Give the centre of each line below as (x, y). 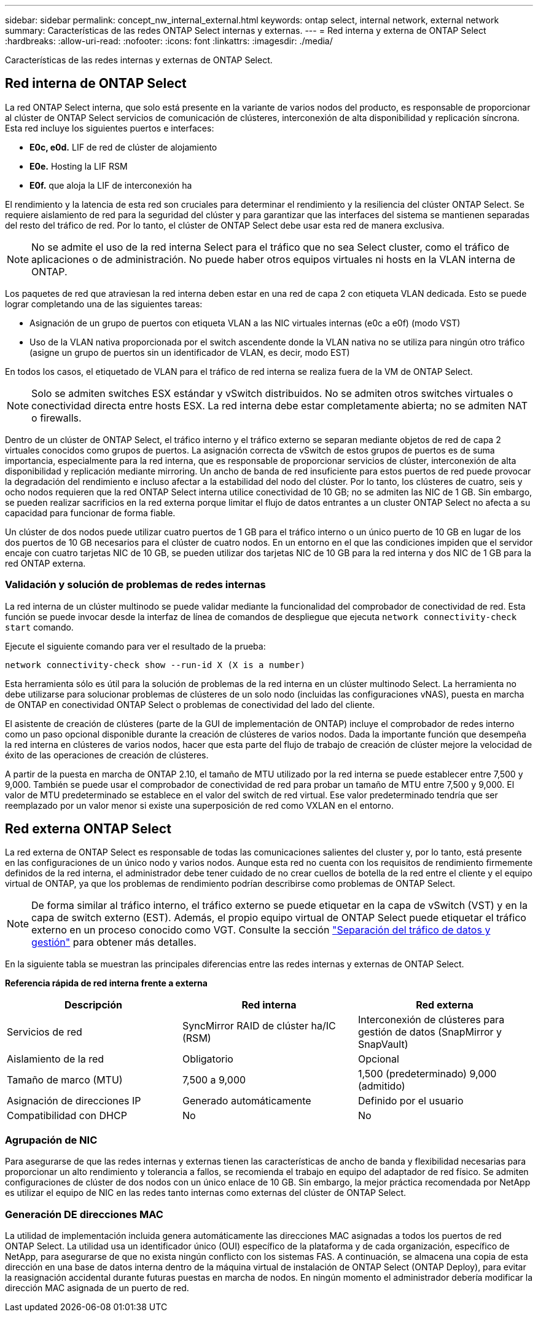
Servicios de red (45, 1032)
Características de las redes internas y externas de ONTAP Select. (139, 60)
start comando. (39, 627)
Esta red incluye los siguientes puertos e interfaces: (110, 128)
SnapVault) (383, 1044)
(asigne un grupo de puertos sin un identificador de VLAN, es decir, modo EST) (190, 352)
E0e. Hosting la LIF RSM (79, 166)
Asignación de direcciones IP (74, 1101)
